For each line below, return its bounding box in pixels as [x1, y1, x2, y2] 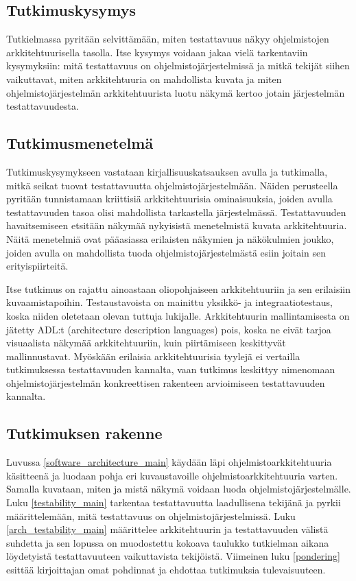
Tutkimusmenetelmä [6, 132, 154, 154]
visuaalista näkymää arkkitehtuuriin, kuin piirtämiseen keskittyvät [6, 335, 286, 350]
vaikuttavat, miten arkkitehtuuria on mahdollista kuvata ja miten [6, 71, 282, 86]
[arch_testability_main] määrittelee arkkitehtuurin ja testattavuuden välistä [6, 522, 329, 536]
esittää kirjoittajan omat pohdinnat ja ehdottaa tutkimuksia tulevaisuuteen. [6, 562, 326, 577]
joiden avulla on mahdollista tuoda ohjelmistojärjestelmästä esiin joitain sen [6, 245, 327, 259]
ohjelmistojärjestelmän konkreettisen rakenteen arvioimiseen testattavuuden [6, 375, 325, 390]
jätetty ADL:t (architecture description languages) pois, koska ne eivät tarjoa [6, 322, 331, 336]
